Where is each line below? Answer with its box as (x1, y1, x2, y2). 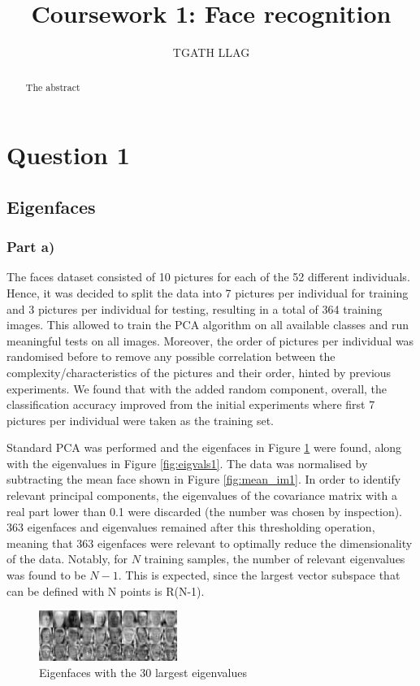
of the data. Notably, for (6, 550, 128, 567)
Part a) (6, 237, 55, 257)
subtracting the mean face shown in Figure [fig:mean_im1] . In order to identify (6, 471, 401, 488)
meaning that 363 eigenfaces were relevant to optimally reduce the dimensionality (6, 534, 413, 551)
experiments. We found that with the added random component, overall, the (6, 380, 388, 397)
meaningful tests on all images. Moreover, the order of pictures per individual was (6, 332, 414, 349)
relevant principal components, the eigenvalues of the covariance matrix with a (6, 487, 397, 504)
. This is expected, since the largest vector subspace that (118, 567, 401, 584)
